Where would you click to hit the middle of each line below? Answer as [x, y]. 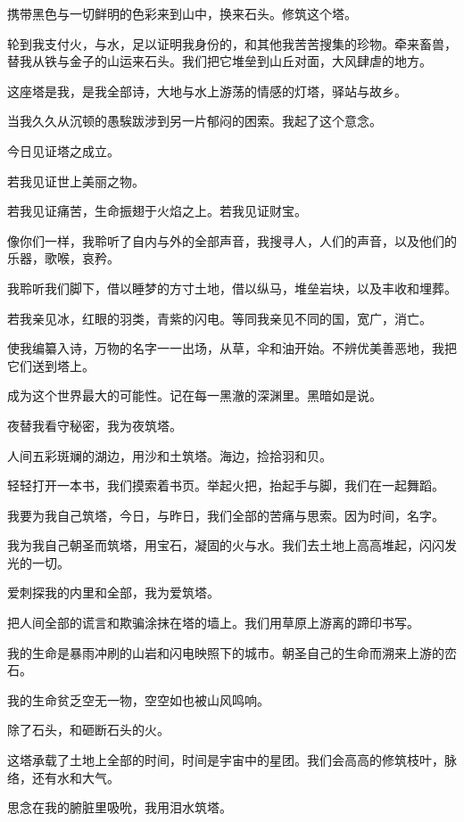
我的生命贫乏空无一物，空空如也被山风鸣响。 [138, 699]
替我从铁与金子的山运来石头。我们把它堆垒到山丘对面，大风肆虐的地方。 [220, 61]
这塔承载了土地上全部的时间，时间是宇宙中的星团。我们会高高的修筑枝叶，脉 [232, 760]
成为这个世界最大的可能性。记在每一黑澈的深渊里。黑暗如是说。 [195, 395]
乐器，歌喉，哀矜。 [63, 258]
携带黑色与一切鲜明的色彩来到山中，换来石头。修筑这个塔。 [182, 13]
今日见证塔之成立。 [63, 150]
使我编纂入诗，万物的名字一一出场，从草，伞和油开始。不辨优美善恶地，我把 [232, 348]
